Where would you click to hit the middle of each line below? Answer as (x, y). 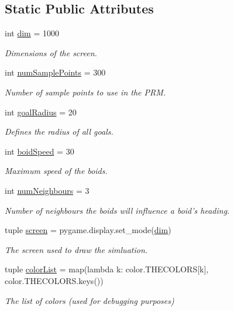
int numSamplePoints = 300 (55, 72)
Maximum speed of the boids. (56, 171)
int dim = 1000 (32, 33)
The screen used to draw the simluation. (76, 249)
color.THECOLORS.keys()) (54, 280)
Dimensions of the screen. (51, 52)
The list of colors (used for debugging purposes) (90, 300)
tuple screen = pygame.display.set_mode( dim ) (88, 230)
